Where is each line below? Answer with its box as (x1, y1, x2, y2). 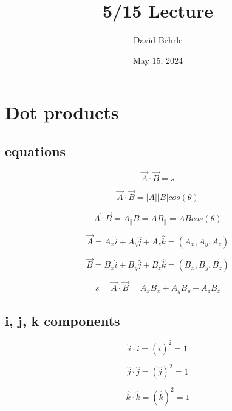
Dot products (5, 100, 119, 125)
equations (5, 141, 66, 160)
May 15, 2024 (132, 54, 183, 66)
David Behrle (133, 33, 183, 46)
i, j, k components (5, 311, 120, 330)
